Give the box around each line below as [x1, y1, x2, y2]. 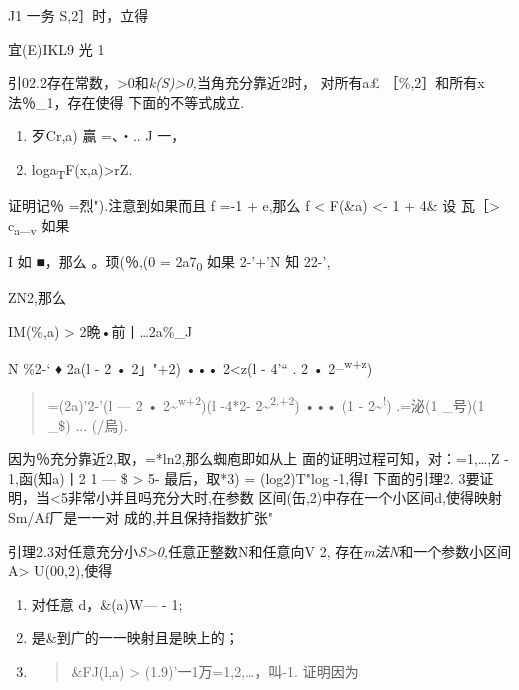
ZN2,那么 [8, 286, 66, 307]
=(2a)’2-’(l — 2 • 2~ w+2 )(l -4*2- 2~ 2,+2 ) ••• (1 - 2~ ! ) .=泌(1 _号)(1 [47, 392, 485, 416]
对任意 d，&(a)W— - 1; [31, 593, 183, 614]
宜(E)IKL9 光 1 [8, 38, 105, 59]
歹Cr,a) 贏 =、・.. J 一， [31, 125, 186, 146]
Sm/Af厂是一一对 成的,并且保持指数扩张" [8, 507, 274, 527]
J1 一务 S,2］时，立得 [8, 5, 149, 25]
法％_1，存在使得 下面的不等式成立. [8, 91, 245, 112]
